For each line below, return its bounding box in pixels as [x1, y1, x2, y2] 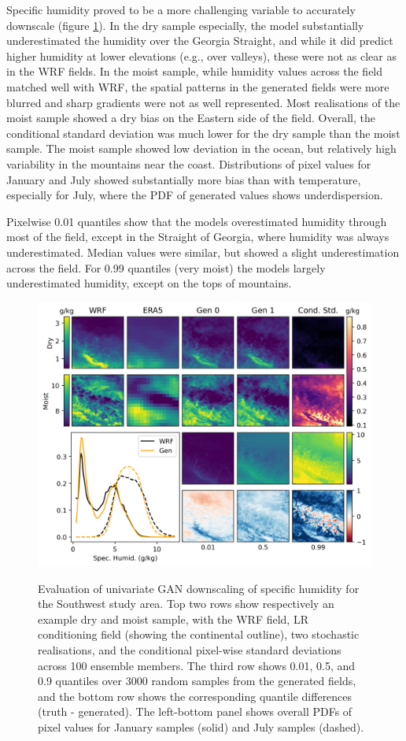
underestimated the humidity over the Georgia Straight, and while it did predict [6, 32, 393, 49]
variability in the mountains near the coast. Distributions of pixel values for [6, 155, 371, 172]
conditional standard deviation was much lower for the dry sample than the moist [6, 124, 400, 141]
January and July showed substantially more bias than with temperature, [6, 171, 361, 187]
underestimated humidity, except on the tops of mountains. [6, 275, 292, 291]
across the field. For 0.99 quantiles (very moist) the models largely [6, 259, 326, 276]
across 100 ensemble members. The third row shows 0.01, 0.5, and [38, 657, 356, 673]
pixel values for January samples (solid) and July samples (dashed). [38, 719, 364, 735]
